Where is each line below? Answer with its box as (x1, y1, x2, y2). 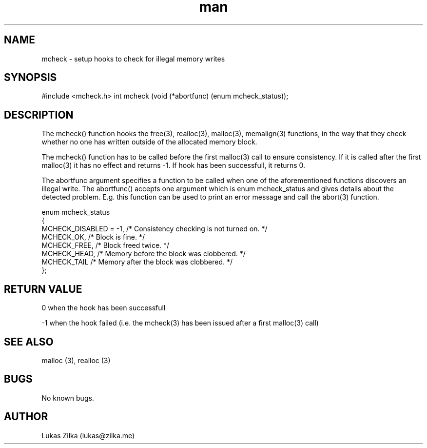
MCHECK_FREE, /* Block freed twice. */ (41, 241, 170, 250)
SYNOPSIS (4, 71, 57, 84)
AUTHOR (4, 410, 48, 423)
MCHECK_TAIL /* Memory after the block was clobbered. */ (41, 258, 233, 266)
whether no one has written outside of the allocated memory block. (41, 138, 257, 146)
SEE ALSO (4, 335, 54, 348)
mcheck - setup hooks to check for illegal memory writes (41, 54, 225, 63)
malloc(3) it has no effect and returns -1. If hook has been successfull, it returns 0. (41, 161, 306, 170)
